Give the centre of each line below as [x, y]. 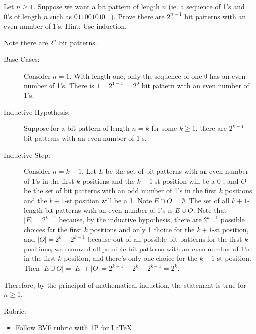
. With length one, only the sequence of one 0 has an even [157, 75]
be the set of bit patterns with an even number [177, 171]
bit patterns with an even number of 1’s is [109, 210]
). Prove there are [138, 16]
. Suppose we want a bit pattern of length [97, 6]
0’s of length [23, 16]
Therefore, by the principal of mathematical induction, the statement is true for [125, 284]
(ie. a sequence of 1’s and [206, 6]
